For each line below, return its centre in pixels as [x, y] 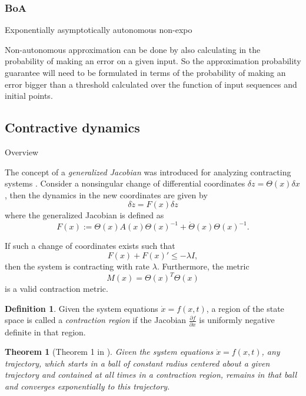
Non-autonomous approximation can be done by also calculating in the [133, 49]
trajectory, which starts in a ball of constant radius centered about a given [137, 363]
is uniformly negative [237, 320]
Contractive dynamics [72, 127]
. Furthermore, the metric [203, 266]
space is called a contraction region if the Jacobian [96, 320]
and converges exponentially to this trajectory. [87, 386]
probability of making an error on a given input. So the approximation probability [153, 61]
